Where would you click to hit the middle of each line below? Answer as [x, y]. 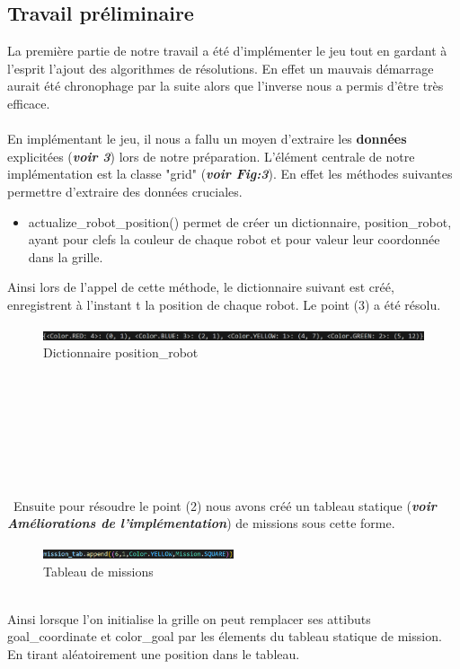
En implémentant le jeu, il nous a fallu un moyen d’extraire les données [207, 139]
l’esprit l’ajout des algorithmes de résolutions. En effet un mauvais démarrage [221, 68]
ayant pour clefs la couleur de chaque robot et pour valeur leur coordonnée [234, 239]
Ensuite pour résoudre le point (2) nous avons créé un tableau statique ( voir [225, 505]
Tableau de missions [98, 571]
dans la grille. [66, 256]
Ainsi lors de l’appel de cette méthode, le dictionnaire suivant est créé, [201, 287]
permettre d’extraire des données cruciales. [125, 191]
